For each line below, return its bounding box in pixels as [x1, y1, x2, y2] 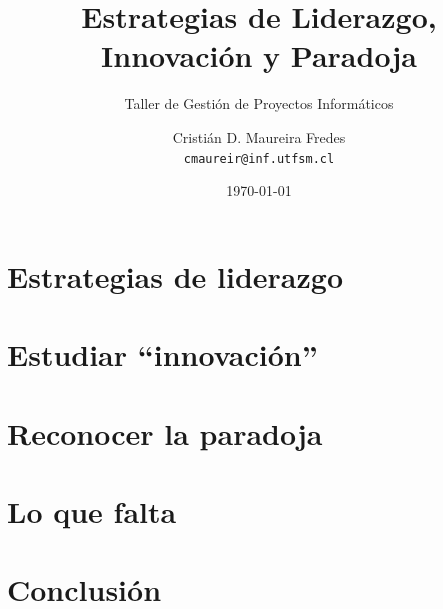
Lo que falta [7, 490, 177, 531]
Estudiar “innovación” [7, 334, 318, 375]
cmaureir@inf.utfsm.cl [183, 151, 335, 166]
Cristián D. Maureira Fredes [172, 126, 346, 147]
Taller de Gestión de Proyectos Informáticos [124, 93, 394, 114]
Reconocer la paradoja [7, 412, 323, 453]
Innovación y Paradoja [101, 35, 417, 76]
